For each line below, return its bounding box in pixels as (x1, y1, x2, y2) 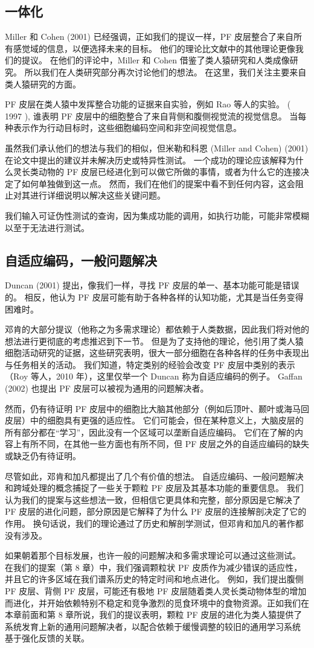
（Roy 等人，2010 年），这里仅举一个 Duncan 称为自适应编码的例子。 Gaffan (5, 370, 303, 383)
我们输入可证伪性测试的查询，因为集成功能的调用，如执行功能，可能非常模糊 (5, 209, 309, 221)
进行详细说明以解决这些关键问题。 (30, 189, 165, 202)
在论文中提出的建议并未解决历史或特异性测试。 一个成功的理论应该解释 (5, 153, 287, 166)
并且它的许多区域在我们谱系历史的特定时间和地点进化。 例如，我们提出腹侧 (5, 573, 304, 585)
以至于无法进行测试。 (5, 221, 89, 233)
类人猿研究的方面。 (5, 77, 81, 90)
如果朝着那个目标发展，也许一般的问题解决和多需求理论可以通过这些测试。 (5, 549, 301, 562)
